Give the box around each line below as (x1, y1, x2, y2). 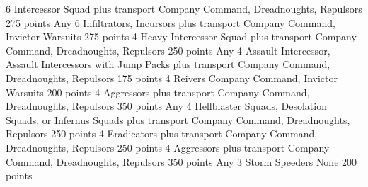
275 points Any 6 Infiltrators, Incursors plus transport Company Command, (6, 15, 335, 30)
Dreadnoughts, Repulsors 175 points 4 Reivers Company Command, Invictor (6, 70, 338, 85)
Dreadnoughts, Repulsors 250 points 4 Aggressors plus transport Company (6, 140, 330, 154)
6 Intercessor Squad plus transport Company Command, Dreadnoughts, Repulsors (6, 1, 362, 16)
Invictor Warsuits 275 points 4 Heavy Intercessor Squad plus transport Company (6, 29, 357, 44)
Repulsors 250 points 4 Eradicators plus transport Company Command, (6, 126, 318, 141)
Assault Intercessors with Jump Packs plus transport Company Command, (6, 57, 330, 72)
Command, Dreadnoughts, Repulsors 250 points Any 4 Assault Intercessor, (6, 42, 330, 57)
